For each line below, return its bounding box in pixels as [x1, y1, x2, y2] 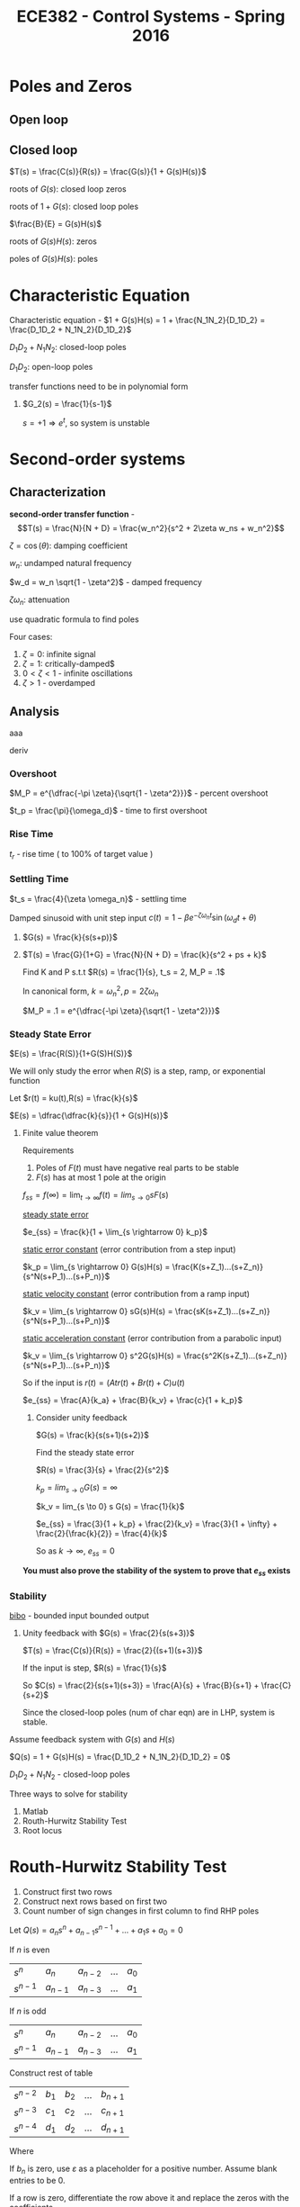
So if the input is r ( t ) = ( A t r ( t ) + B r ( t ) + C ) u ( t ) [22, 1377, 186, 1388]
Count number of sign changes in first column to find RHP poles [22, 1905, 260, 1916]
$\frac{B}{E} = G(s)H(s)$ [9, 219, 101, 230]
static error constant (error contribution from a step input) [22, 1244, 236, 1255]
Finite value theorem [22, 1127, 99, 1138]
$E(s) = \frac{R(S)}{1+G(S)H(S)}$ [9, 1048, 133, 1058]
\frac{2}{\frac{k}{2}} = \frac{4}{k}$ [35, 1528, 168, 1539]
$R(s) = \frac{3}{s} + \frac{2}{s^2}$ [35, 1464, 170, 1475]
